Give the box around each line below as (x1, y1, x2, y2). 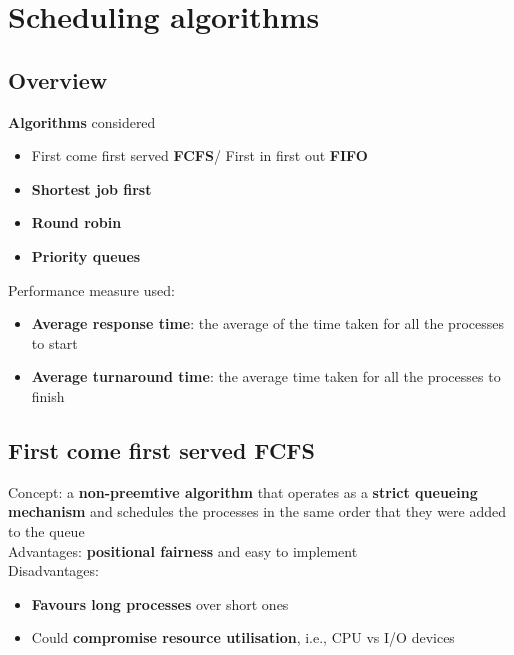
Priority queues (31, 245, 141, 266)
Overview (8, 64, 108, 95)
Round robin (31, 212, 122, 233)
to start (31, 332, 78, 353)
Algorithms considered (8, 111, 156, 132)
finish (31, 385, 65, 406)
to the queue (8, 520, 85, 541)
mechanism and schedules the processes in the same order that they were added (8, 501, 507, 522)
